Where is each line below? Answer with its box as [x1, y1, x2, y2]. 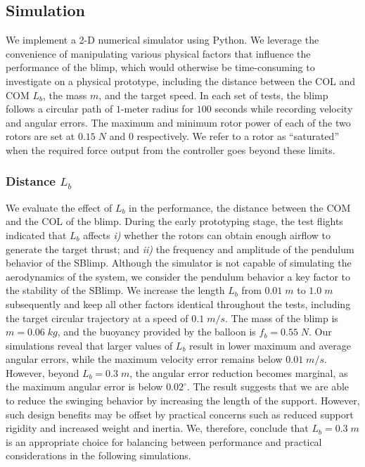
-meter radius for [120, 101, 194, 116]
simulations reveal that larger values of [6, 338, 173, 352]
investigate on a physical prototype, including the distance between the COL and [6, 73, 356, 88]
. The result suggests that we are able [186, 379, 350, 394]
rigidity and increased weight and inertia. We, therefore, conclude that [6, 421, 309, 435]
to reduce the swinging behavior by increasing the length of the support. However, [6, 393, 360, 408]
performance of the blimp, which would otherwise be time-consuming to [6, 60, 315, 75]
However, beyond [6, 365, 79, 380]
